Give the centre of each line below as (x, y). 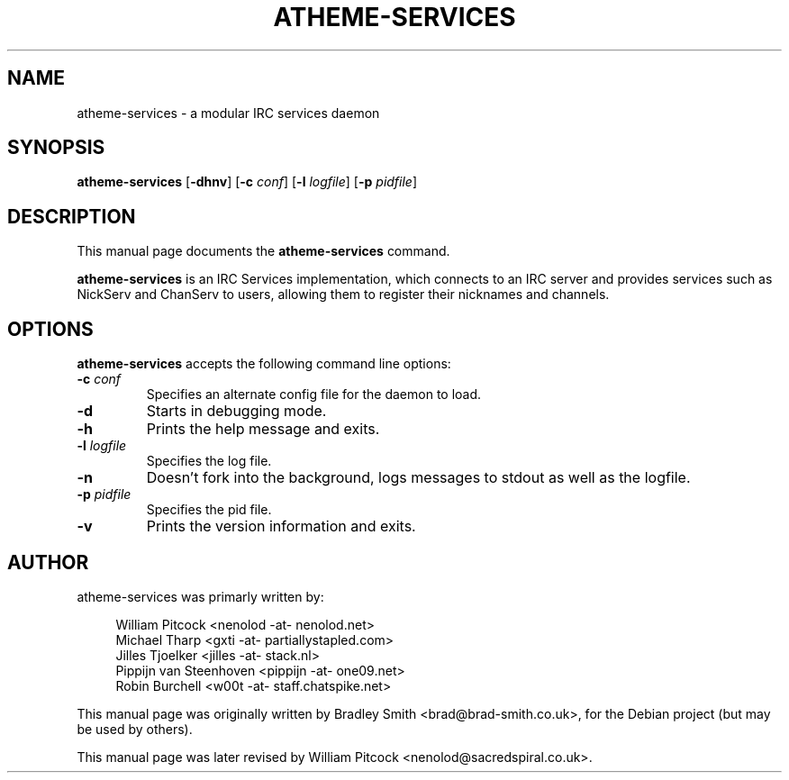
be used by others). (135, 729)
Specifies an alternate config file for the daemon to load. (314, 395)
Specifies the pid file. (209, 510)
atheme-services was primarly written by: (200, 596)
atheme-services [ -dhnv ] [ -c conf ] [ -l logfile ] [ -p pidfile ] (247, 182)
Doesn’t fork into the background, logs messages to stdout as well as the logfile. (418, 478)
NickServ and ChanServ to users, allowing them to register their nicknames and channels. (343, 295)
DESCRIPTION (72, 216)
